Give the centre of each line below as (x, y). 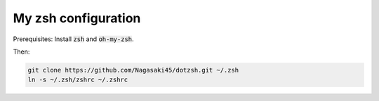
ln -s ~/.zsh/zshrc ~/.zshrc (78, 80)
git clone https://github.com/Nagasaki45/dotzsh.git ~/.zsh (133, 70)
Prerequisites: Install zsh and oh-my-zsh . (73, 39)
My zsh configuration (77, 18)
